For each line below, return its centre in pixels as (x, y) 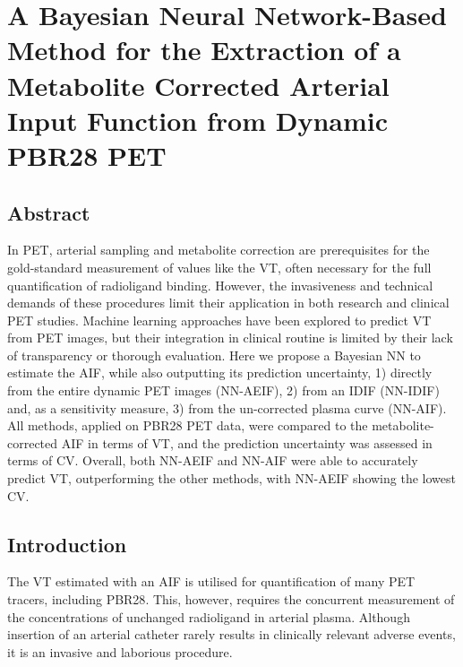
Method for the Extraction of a (204, 50)
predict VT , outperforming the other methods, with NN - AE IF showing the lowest (231, 478)
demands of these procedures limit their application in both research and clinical (228, 303)
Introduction (67, 544)
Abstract (49, 212)
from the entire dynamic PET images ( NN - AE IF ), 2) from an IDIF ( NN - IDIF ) (223, 390)
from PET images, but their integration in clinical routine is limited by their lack (230, 338)
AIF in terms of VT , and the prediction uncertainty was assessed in (247, 442)
